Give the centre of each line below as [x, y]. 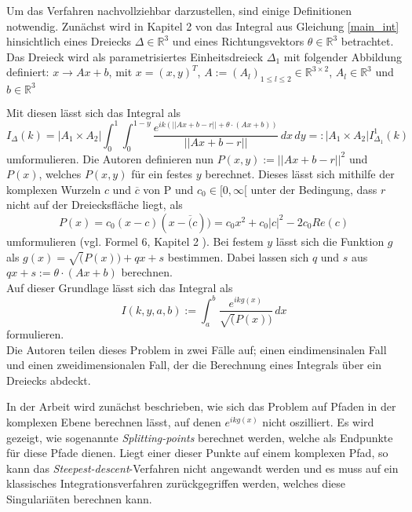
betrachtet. [367, 41]
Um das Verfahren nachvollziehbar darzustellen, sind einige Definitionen [179, 10]
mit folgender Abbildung [343, 56]
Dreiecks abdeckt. [49, 380]
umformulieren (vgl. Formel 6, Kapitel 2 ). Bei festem [135, 241]
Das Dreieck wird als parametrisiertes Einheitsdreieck [135, 56]
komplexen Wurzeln [54, 189]
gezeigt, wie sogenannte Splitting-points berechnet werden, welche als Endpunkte [200, 437]
